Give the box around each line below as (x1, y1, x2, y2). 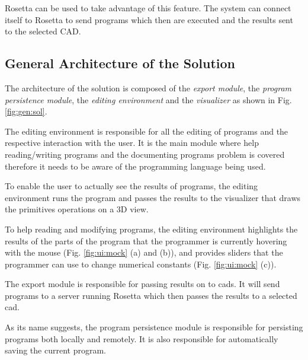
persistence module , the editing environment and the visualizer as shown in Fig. (5, 93, 292, 106)
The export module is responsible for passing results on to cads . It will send (5, 278, 280, 290)
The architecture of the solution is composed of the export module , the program (5, 81, 292, 94)
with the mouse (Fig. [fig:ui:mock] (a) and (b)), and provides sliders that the (5, 246, 283, 259)
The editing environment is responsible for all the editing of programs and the (5, 125, 288, 137)
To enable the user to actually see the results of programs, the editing (5, 180, 258, 192)
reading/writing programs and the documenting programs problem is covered (5, 148, 285, 160)
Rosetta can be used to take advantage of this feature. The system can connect (5, 2, 291, 14)
